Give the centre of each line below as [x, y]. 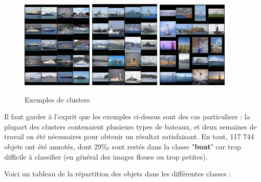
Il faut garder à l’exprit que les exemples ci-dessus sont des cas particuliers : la [127, 116]
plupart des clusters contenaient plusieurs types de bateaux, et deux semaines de [130, 126]
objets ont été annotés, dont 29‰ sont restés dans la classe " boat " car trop [123, 146]
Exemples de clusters [57, 99]
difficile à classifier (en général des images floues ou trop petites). [106, 156]
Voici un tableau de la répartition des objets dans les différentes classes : [118, 174]
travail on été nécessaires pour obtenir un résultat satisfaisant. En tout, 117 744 [129, 136]
